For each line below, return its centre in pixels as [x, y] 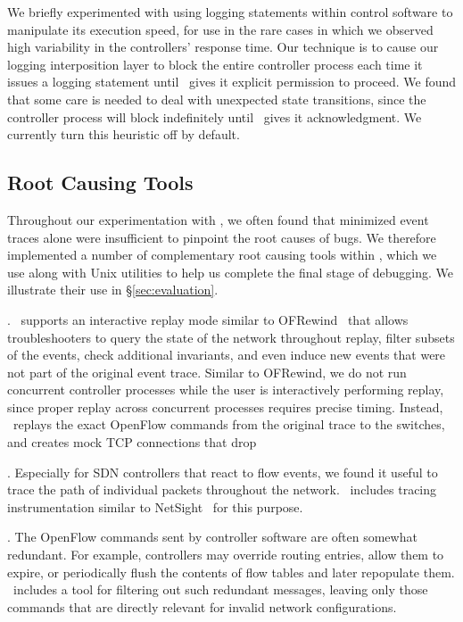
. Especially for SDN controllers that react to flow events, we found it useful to [223, 472]
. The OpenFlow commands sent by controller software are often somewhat [212, 537]
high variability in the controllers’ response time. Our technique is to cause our [223, 47]
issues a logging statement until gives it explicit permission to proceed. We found [232, 82]
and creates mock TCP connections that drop [132, 442]
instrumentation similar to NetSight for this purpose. [155, 506]
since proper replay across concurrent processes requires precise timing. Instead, [225, 406]
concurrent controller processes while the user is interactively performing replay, [226, 390]
